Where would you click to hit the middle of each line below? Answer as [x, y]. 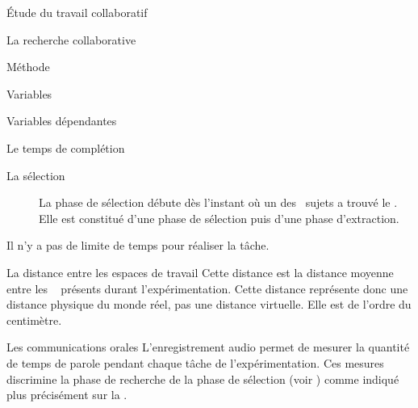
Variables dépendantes [62, 121]
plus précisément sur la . [67, 395]
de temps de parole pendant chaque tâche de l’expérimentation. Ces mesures [195, 362]
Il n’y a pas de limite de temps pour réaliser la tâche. [138, 245]
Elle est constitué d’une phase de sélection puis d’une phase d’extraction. [219, 218]
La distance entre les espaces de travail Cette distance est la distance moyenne [200, 272]
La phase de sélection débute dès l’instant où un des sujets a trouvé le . [218, 202]
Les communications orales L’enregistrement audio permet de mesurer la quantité [208, 347]
